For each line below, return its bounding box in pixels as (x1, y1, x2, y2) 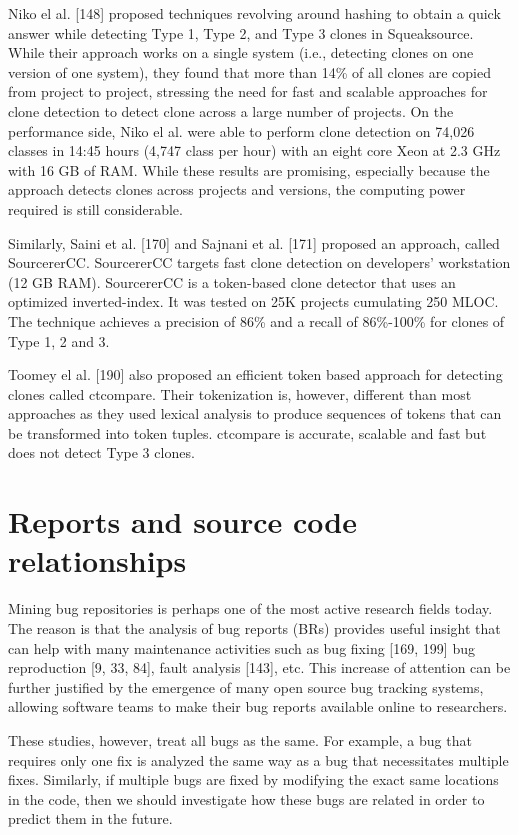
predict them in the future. (8, 808, 173, 829)
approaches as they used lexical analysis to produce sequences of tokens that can (8, 403, 502, 424)
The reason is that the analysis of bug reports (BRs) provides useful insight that (8, 617, 501, 638)
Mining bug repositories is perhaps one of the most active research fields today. (8, 598, 493, 619)
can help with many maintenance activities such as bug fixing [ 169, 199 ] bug (8, 637, 475, 658)
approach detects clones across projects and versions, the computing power (8, 179, 466, 200)
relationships (8, 540, 187, 581)
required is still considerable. (8, 198, 183, 219)
